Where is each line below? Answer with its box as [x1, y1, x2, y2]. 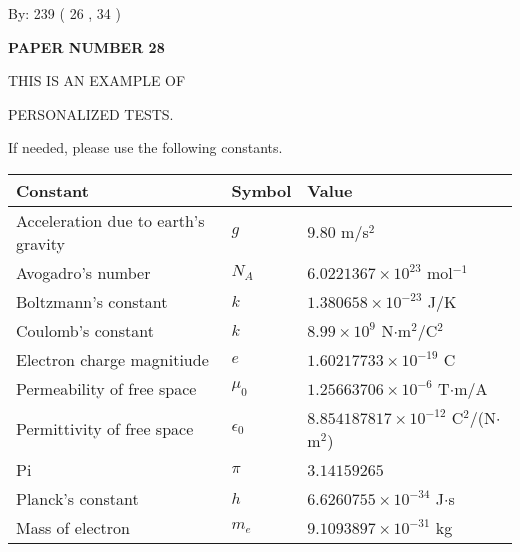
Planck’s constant [16, 486, 139, 510]
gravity [16, 231, 65, 255]
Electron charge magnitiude [16, 347, 209, 371]
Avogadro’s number [16, 260, 151, 284]
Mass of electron [16, 515, 130, 539]
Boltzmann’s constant [16, 289, 168, 313]
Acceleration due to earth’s [16, 208, 205, 232]
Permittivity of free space [16, 417, 194, 441]
